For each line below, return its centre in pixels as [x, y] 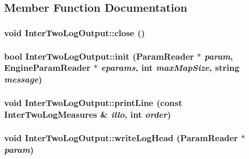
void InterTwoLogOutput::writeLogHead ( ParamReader [121, 138]
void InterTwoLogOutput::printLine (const [93, 103]
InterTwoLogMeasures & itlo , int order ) [88, 114]
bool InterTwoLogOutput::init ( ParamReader [99, 56]
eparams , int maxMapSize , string [170, 68]
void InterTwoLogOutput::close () [75, 32]
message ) [23, 79]
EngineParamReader [47, 68]
